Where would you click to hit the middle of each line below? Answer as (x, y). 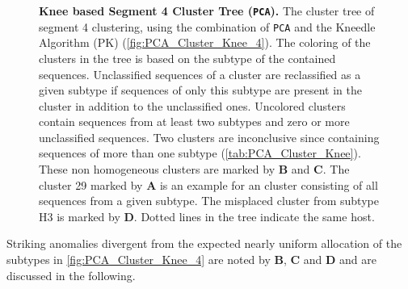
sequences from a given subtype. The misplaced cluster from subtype (209, 201)
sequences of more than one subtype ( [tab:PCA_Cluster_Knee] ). (200, 153)
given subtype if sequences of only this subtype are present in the (200, 90)
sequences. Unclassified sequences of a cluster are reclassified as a (200, 74)
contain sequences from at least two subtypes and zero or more (194, 121)
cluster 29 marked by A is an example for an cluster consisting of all (208, 184)
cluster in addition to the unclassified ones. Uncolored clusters (192, 105)
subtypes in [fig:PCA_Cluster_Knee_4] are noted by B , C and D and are (192, 260)
